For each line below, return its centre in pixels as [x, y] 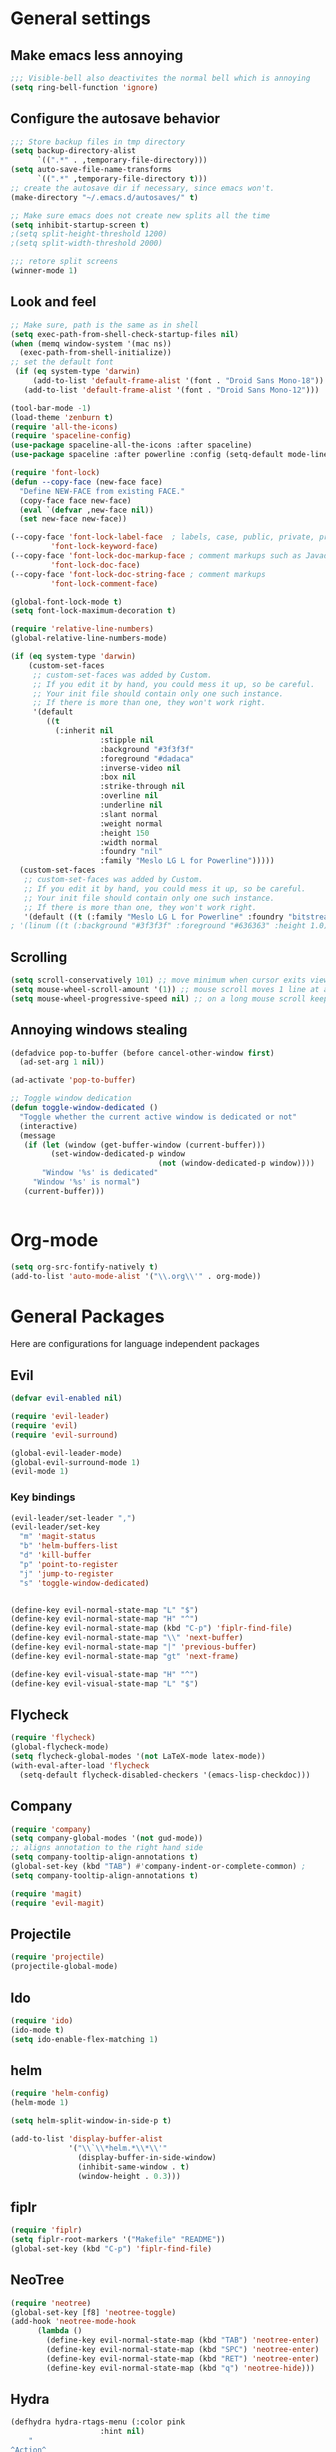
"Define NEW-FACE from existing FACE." [102, 491]
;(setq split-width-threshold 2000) [86, 243]
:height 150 [124, 833]
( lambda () [59, 2331]
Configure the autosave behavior [115, 118]
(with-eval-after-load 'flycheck [80, 1766]
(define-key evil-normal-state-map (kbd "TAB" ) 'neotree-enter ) [183, 2340]
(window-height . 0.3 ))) [129, 2176]
